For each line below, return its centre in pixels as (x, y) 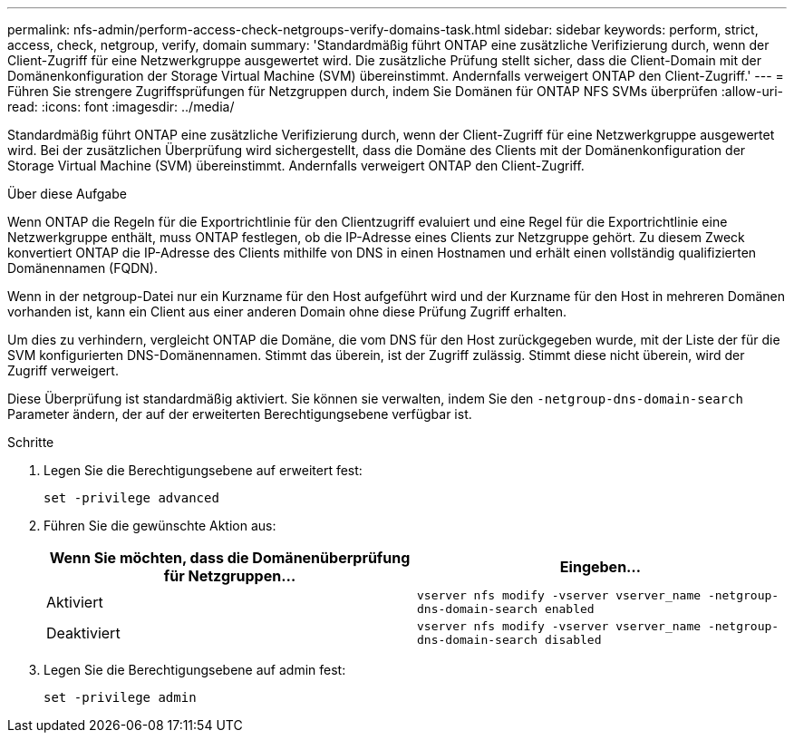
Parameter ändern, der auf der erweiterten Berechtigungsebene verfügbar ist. (240, 414)
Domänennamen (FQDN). (82, 268)
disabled (573, 640)
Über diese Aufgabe (67, 194)
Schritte (31, 442)
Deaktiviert (83, 633)
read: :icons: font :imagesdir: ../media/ (121, 107)
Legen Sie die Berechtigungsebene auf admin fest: (195, 670)
